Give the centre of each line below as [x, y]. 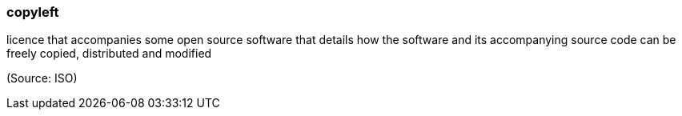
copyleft [33, 12]
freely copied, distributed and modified [109, 54]
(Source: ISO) [42, 78]
